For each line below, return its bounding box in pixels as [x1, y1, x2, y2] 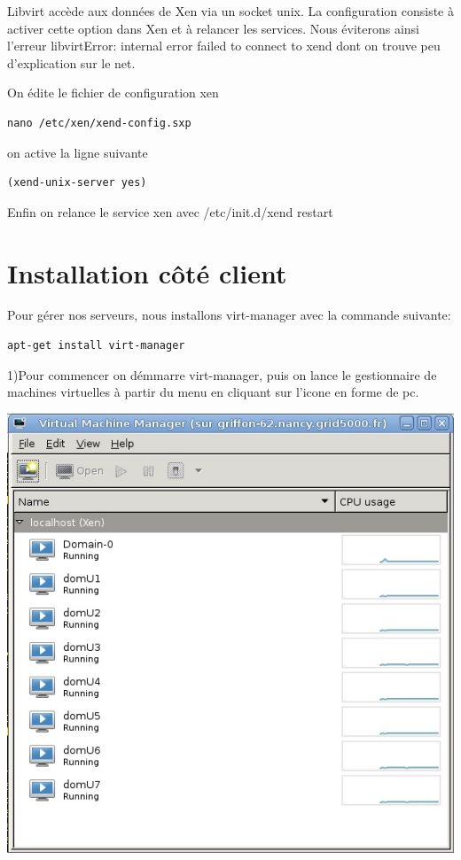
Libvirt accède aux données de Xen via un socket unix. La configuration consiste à [7, 2, 454, 19]
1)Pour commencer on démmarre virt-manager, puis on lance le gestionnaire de [7, 365, 437, 384]
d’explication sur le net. [7, 53, 136, 72]
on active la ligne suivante [7, 143, 148, 161]
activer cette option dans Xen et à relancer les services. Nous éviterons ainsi [7, 19, 419, 37]
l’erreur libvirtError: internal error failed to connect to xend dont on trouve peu [7, 36, 441, 55]
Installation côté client [7, 254, 287, 291]
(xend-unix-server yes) [7, 176, 147, 190]
